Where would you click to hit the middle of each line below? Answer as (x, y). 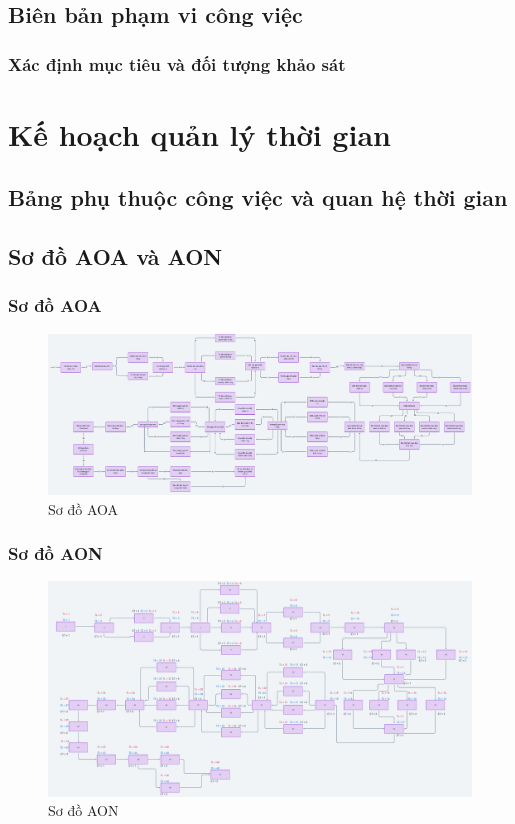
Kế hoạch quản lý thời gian (199, 133)
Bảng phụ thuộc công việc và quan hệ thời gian (258, 197)
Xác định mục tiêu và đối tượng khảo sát (177, 63)
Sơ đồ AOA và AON (115, 256)
